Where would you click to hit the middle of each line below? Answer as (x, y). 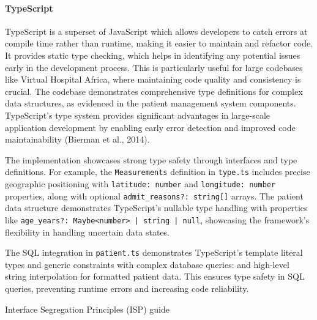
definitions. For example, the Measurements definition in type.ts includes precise (158, 172)
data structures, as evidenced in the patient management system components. (151, 103)
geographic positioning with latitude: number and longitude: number (140, 183)
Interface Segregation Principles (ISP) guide (87, 309)
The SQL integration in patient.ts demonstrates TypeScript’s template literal (154, 252)
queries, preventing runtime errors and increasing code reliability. (127, 288)
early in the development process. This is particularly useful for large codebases (154, 67)
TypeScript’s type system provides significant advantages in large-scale (138, 115)
